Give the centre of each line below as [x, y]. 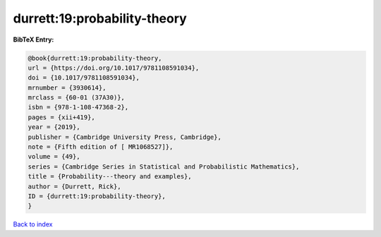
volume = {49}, [54, 157]
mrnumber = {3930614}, [67, 87]
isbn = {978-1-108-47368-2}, [78, 107]
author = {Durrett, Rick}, [74, 186]
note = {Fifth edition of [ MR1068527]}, [101, 147]
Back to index [33, 224]
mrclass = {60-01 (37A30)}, [76, 98]
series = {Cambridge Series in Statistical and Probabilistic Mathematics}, [164, 166]
